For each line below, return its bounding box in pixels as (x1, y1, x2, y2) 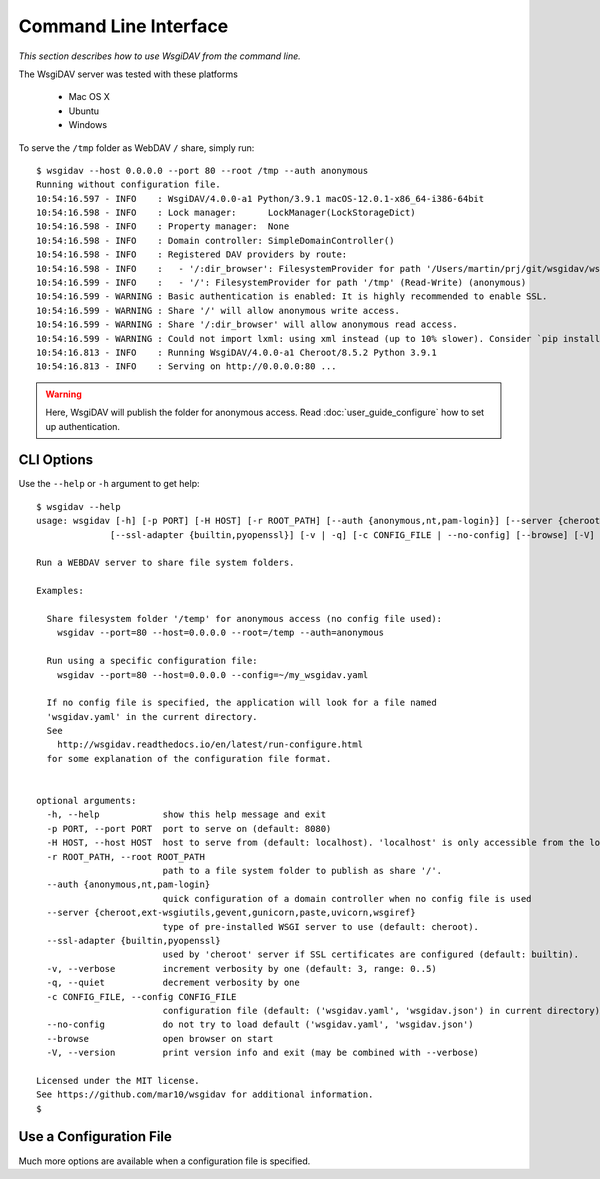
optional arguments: (36, 795, 137, 807)
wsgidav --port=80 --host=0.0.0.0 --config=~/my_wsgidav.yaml (56, 669, 369, 680)
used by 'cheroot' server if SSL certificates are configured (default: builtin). (162, 949, 580, 960)
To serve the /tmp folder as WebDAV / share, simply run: (18, 141, 255, 154)
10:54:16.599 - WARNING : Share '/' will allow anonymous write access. (36, 305, 400, 316)
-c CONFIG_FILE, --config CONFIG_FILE (46, 991, 237, 1002)
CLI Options (18, 451, 94, 469)
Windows (68, 119, 108, 131)
